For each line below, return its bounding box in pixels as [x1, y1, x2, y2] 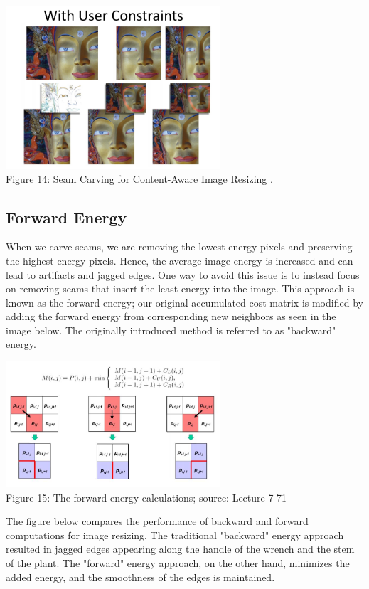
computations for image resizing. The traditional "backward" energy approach [6, 527, 344, 542]
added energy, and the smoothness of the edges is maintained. [6, 569, 275, 584]
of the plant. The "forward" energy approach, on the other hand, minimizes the [6, 555, 350, 570]
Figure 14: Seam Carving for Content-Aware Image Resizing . [6, 171, 273, 186]
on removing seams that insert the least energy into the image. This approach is [6, 281, 355, 296]
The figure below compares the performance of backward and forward [6, 514, 309, 529]
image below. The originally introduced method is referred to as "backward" [6, 322, 336, 337]
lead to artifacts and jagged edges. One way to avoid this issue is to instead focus [6, 267, 360, 282]
